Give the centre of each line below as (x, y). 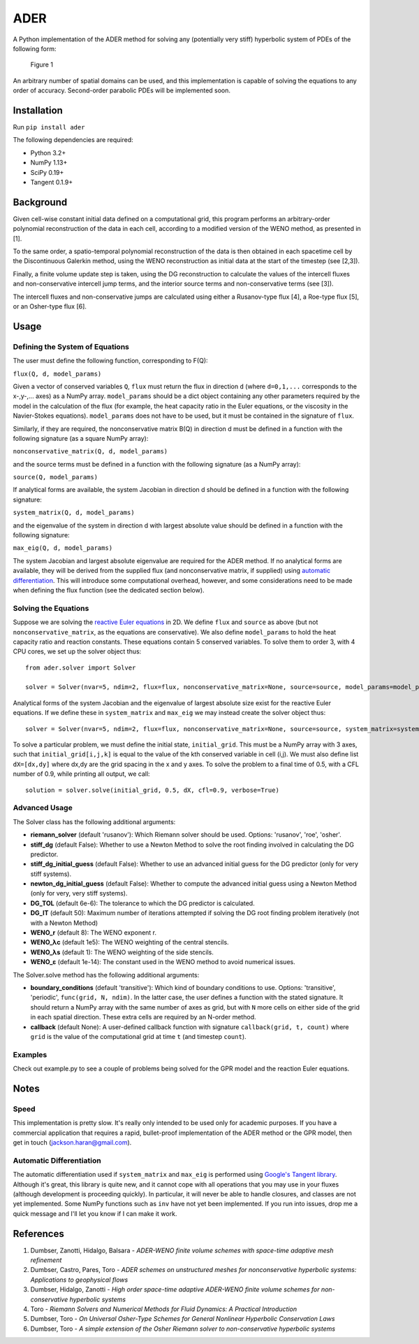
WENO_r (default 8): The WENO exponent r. (94, 933)
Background (40, 202)
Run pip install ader (49, 127)
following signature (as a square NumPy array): (81, 438)
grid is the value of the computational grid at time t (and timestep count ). (139, 1036)
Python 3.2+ (48, 153)
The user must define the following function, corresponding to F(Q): (111, 361)
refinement (46, 1260)
